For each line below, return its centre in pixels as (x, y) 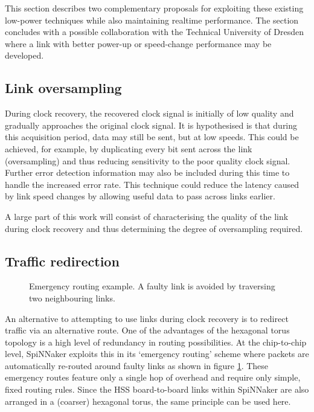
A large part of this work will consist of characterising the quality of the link (147, 216)
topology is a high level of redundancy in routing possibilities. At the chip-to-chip (156, 342)
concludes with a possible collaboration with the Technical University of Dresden (154, 32)
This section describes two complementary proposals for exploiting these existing (154, 8)
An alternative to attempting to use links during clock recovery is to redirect (147, 318)
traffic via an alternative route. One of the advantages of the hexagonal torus (147, 330)
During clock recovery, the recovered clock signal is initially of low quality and (149, 113)
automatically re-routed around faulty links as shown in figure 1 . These (137, 365)
